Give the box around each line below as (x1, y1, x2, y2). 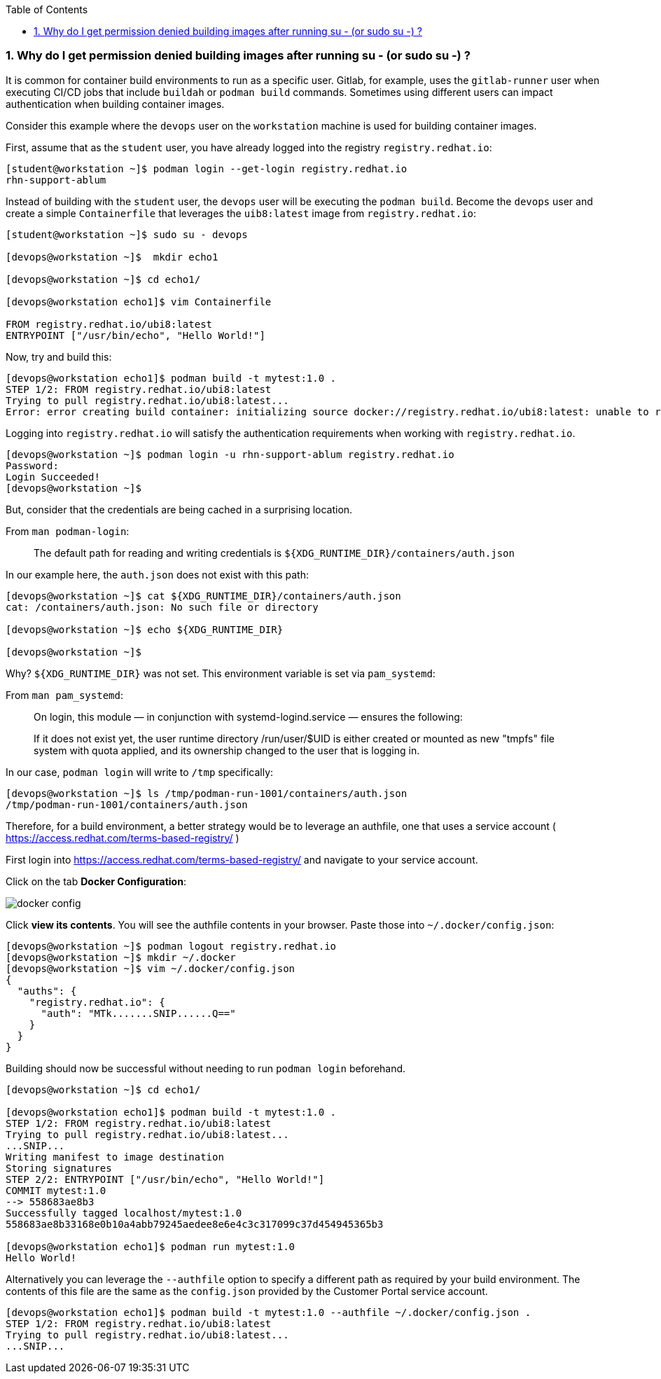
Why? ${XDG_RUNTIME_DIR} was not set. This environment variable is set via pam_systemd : (6, 667, 436, 679)
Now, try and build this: (6, 350, 112, 363)
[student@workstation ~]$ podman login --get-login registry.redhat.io (6, 162, 408, 174)
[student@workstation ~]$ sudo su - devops (6, 228, 248, 240)
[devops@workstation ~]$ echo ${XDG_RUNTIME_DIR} (6, 623, 284, 635)
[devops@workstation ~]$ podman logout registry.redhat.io (6, 940, 337, 952)
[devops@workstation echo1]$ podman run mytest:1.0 (6, 1240, 295, 1252)
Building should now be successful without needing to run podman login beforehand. (6, 1062, 406, 1074)
